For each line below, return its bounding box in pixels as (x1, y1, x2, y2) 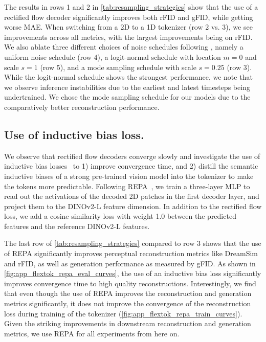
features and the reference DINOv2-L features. (4, 220, 150, 231)
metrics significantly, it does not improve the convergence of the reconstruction (4, 298, 251, 309)
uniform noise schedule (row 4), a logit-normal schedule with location (4, 51, 221, 62)
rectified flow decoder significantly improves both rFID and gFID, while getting (4, 11, 253, 22)
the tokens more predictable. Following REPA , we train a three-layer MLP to (4, 180, 250, 191)
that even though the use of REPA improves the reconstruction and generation (4, 288, 252, 299)
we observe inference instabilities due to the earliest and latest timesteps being (4, 81, 250, 92)
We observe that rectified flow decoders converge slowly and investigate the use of (4, 150, 260, 161)
